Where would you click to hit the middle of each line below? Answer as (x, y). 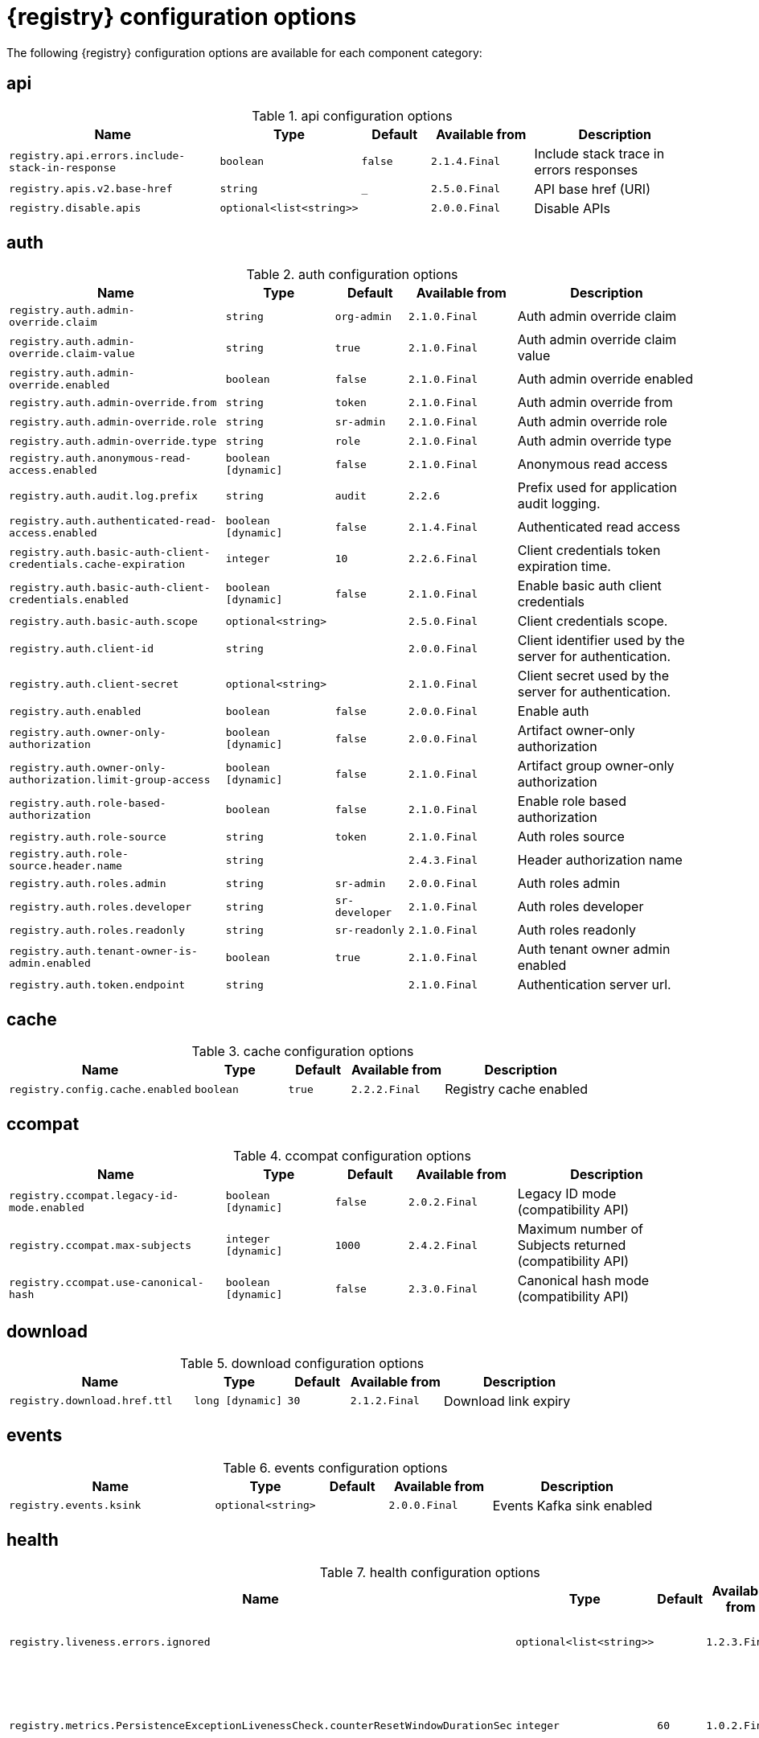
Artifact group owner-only (596, 766)
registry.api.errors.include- (97, 155)
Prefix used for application (597, 488)
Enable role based (572, 801)
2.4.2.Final (443, 1245)
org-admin (363, 316)
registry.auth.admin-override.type (113, 441)
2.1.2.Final (385, 1401)
